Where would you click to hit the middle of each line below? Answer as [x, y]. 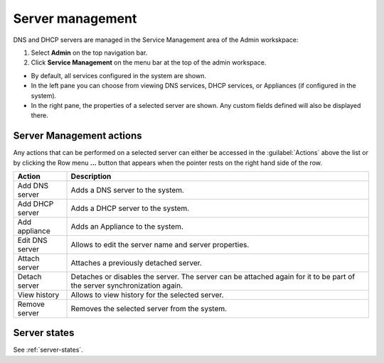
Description [91, 176]
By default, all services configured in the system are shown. [118, 75]
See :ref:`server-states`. [48, 350]
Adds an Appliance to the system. [127, 226]
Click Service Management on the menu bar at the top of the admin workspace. [149, 63]
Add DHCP [36, 204]
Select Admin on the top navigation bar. [89, 53]
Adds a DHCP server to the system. [130, 208]
